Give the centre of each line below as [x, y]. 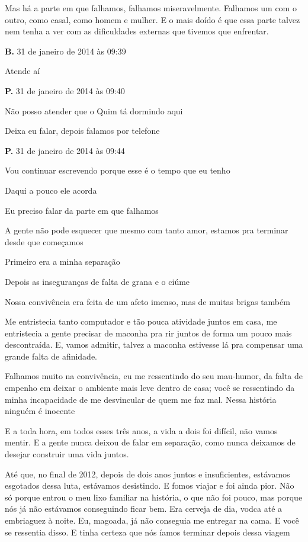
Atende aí [23, 71]
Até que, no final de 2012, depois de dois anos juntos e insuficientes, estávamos [147, 474]
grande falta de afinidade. [51, 356]
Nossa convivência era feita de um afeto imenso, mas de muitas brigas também [147, 301]
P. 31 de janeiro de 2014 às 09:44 [65, 150]
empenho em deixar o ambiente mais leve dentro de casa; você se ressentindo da [150, 388]
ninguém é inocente [40, 411]
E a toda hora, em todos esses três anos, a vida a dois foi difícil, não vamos [141, 430]
